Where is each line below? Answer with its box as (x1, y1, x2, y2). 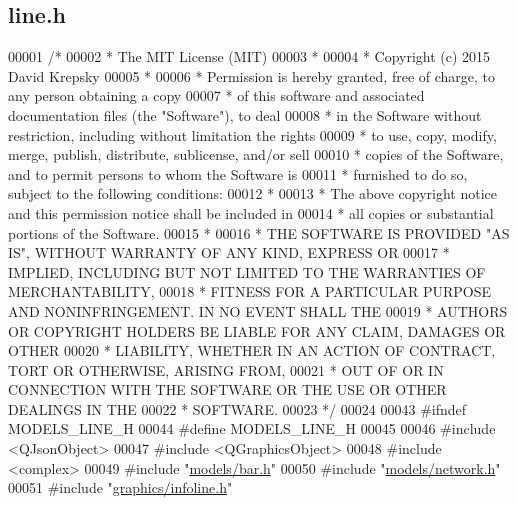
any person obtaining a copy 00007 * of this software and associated (8, 85, 425, 106)
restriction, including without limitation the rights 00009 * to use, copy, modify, (8, 124, 497, 145)
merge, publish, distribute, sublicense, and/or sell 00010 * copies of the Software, (8, 144, 504, 165)
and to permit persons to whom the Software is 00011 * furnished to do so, (8, 163, 468, 184)
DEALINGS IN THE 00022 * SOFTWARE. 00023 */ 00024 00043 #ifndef (8, 398, 467, 419)
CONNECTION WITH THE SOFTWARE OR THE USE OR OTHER (8, 379, 447, 400)
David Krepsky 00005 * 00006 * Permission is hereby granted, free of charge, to (8, 65, 496, 86)
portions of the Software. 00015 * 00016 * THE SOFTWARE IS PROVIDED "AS (8, 222, 510, 243)
